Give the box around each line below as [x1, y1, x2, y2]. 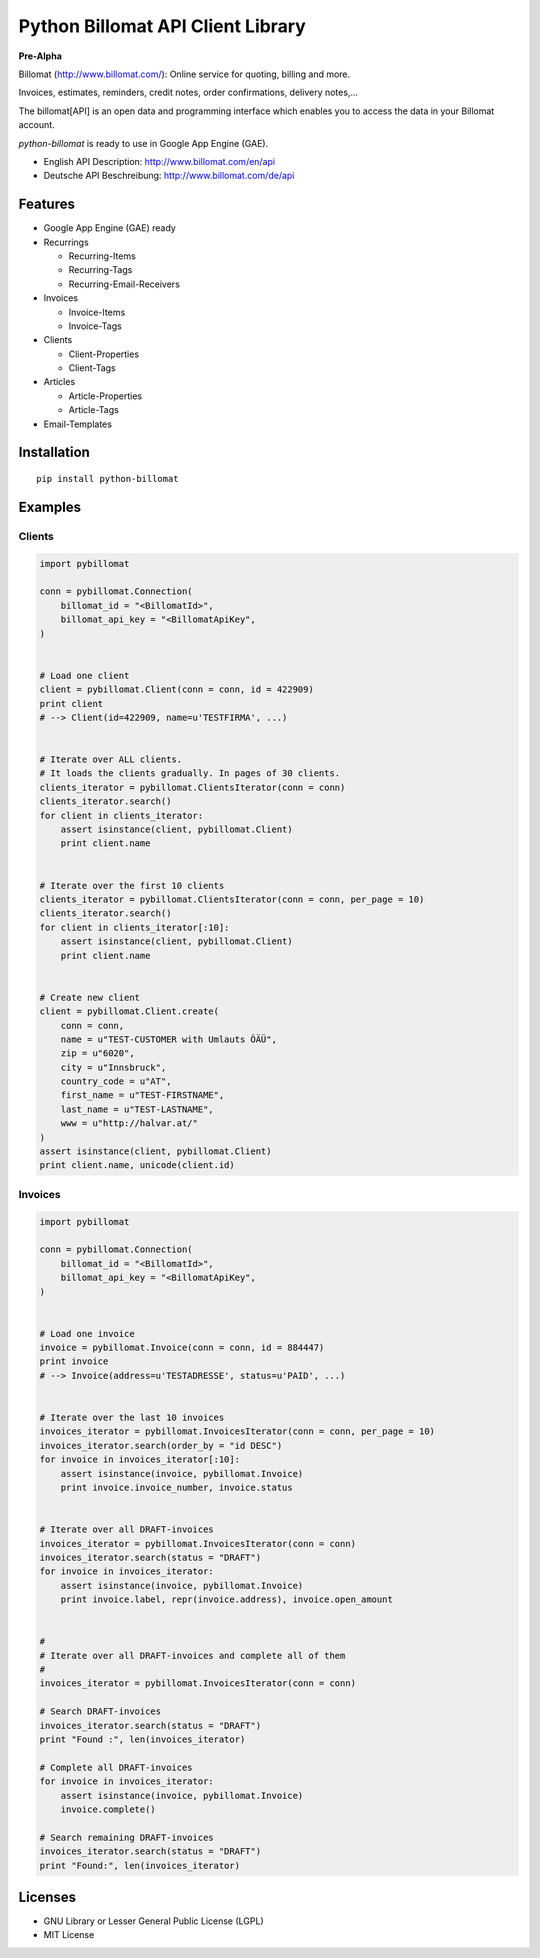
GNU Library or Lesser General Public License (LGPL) [43, 1915, 264, 1927]
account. [18, 119, 55, 131]
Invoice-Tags [68, 320, 122, 332]
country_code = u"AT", [60, 1076, 172, 1087]
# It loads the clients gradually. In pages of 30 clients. [39, 768, 341, 779]
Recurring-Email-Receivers [68, 278, 180, 290]
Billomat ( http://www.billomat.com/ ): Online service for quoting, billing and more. [18, 68, 351, 80]
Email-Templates [43, 418, 112, 430]
